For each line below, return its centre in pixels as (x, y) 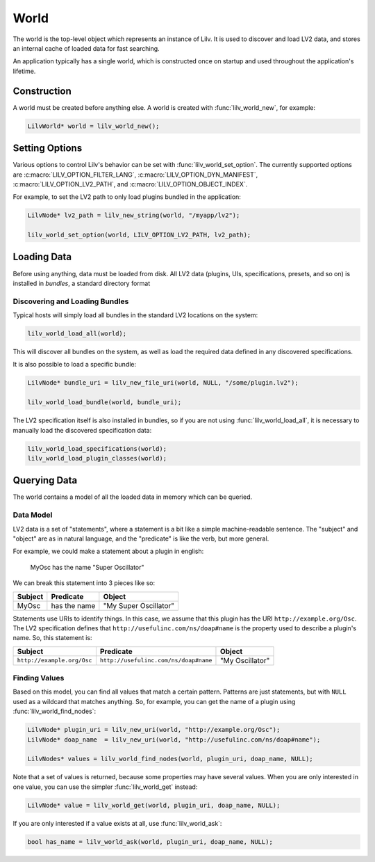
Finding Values (39, 678)
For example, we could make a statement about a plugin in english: (108, 551)
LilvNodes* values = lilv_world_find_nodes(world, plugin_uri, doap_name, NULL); (170, 759)
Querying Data (45, 480)
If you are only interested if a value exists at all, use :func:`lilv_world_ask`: (117, 823)
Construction (42, 91)
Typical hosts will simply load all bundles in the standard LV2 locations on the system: (135, 315)
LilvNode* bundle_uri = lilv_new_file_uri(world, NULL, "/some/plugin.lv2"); (163, 383)
